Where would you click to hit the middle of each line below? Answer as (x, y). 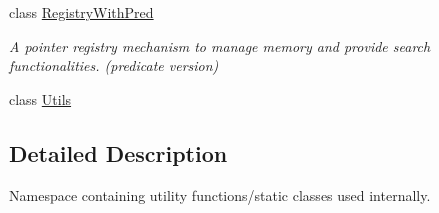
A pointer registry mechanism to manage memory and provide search (220, 45)
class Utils (40, 98)
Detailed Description (118, 152)
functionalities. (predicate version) (114, 65)
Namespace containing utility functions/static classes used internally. (220, 194)
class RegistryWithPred (81, 12)
